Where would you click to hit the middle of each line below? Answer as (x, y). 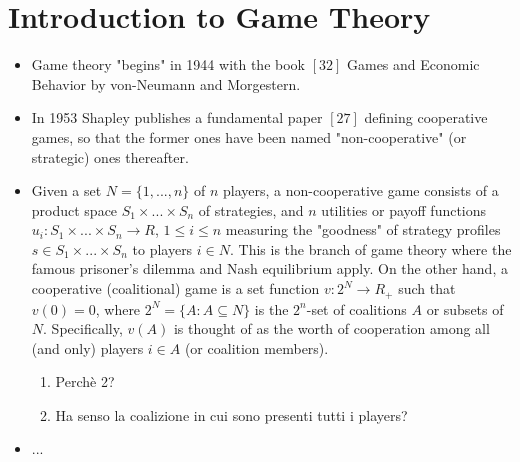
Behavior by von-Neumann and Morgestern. (166, 83)
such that (427, 288)
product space (74, 209)
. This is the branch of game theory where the (370, 248)
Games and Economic (413, 64)
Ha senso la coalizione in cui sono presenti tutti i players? (231, 414)
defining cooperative (426, 117)
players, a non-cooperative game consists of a (361, 190)
